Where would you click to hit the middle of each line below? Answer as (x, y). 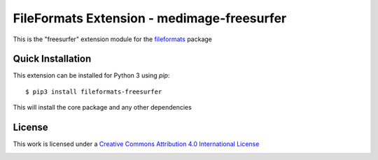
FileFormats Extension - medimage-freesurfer (150, 18)
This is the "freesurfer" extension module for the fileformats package (113, 39)
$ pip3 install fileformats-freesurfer (94, 92)
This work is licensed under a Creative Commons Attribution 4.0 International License (136, 144)
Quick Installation (52, 59)
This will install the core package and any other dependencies (102, 108)
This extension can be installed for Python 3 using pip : (91, 75)
